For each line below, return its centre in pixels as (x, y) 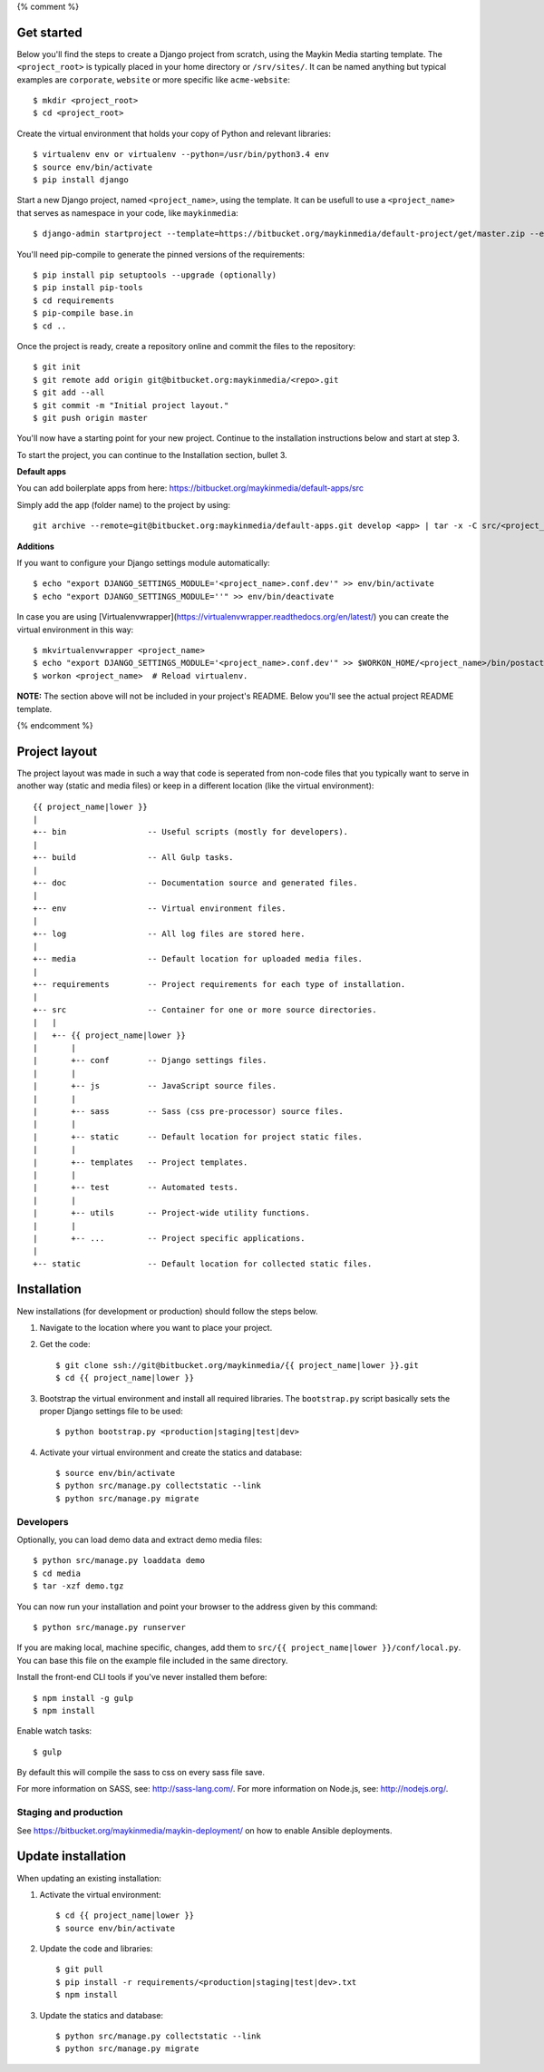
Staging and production (70, 1813)
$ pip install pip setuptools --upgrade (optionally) (155, 275)
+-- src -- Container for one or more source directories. (205, 1010)
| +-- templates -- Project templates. (141, 1162)
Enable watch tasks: (54, 1731)
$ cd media (57, 1573)
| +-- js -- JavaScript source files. (155, 1086)
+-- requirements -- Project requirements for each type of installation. (219, 985)
